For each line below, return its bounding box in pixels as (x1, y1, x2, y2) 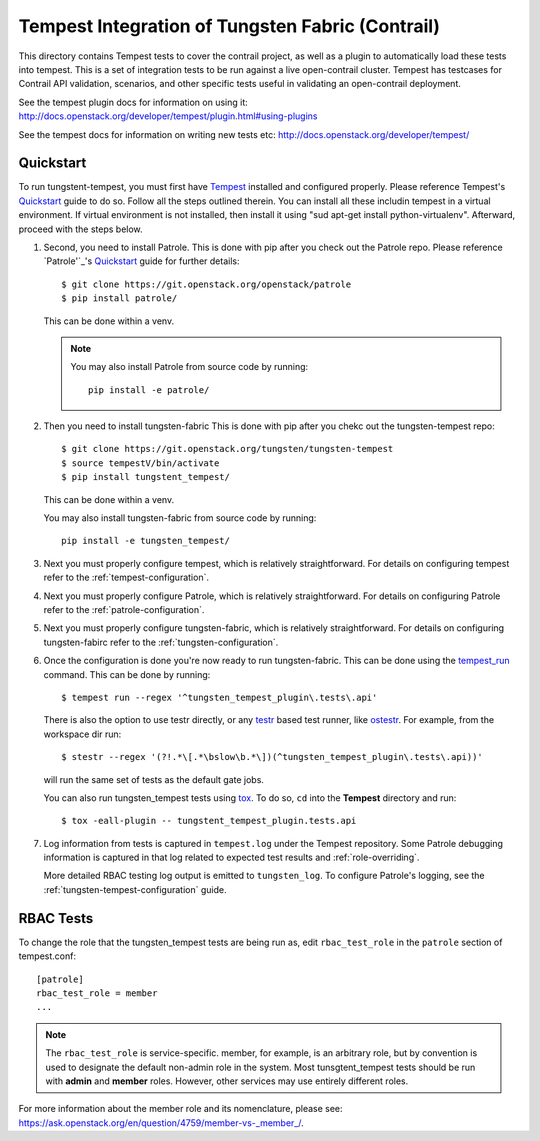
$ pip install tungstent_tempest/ (61, 471, 230, 483)
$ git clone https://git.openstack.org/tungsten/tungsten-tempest (61, 443, 394, 455)
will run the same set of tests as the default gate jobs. (43, 773, 265, 785)
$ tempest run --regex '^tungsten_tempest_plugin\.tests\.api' (61, 691, 378, 703)
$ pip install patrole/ (61, 293, 178, 304)
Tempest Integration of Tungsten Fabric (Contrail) (18, 15, 440, 37)
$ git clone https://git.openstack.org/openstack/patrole (61, 278, 352, 290)
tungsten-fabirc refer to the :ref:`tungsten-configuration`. (43, 636, 279, 648)
